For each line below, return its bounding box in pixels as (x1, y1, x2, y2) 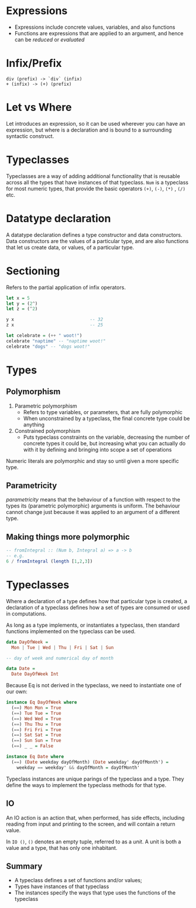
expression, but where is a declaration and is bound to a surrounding (6, 126, 172, 133)
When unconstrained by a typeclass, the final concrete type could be (23, 415, 190, 422)
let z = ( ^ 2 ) (6, 306, 38, 312)
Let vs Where (6, 101, 72, 114)
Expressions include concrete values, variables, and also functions (14, 23, 176, 31)
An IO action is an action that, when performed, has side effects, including (6, 814, 185, 821)
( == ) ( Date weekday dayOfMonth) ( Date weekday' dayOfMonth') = (11, 759, 169, 765)
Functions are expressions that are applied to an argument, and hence (14, 29, 184, 36)
